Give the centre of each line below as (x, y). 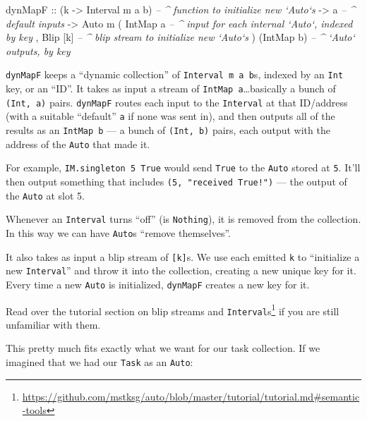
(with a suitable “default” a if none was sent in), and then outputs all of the (170, 116)
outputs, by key (38, 50)
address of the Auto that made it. (78, 144)
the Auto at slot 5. (45, 195)
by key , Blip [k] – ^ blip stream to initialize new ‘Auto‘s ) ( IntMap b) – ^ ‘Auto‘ (180, 37)
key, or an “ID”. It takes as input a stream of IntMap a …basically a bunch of (171, 89)
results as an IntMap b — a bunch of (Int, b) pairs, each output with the (168, 130)
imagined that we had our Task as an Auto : (100, 362)
